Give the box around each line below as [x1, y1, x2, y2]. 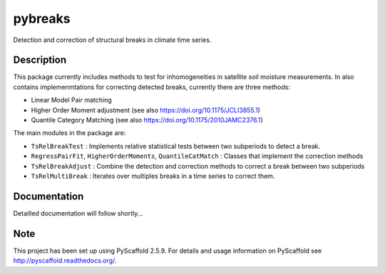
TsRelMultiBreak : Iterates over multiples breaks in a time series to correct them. [31, 172, 275, 180]
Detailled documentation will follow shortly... [13, 209, 143, 217]
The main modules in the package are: [13, 129, 126, 137]
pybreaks [13, 11, 71, 26]
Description [13, 54, 67, 66]
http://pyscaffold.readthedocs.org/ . [13, 256, 117, 265]
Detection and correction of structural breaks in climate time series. [13, 36, 212, 44]
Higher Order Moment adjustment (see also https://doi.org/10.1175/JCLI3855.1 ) [31, 105, 260, 114]
